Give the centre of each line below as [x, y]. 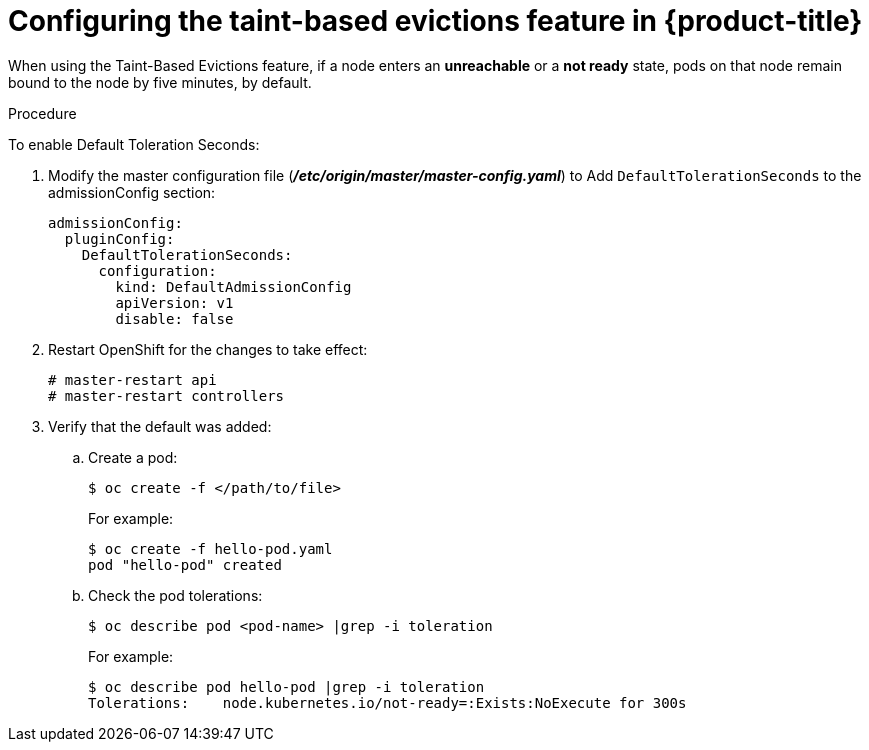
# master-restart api [132, 379]
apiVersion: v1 [174, 302]
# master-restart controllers [166, 395]
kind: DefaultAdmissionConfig [233, 286]
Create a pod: [133, 457]
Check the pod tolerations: [175, 595]
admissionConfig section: [132, 192]
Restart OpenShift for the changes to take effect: [208, 349]
